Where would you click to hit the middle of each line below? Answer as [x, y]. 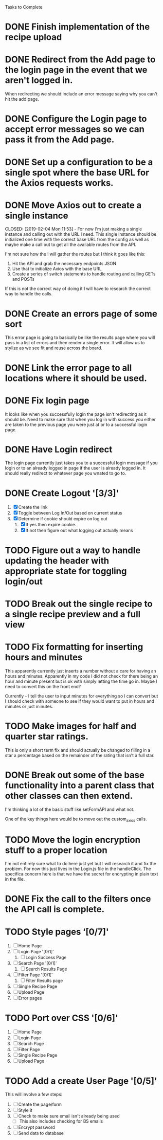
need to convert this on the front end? [43, 686]
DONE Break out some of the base [75, 775]
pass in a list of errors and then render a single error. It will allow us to [75, 343]
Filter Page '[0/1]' [36, 975]
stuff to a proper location [56, 850]
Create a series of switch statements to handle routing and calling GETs [84, 274]
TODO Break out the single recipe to [79, 604]
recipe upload [34, 37]
